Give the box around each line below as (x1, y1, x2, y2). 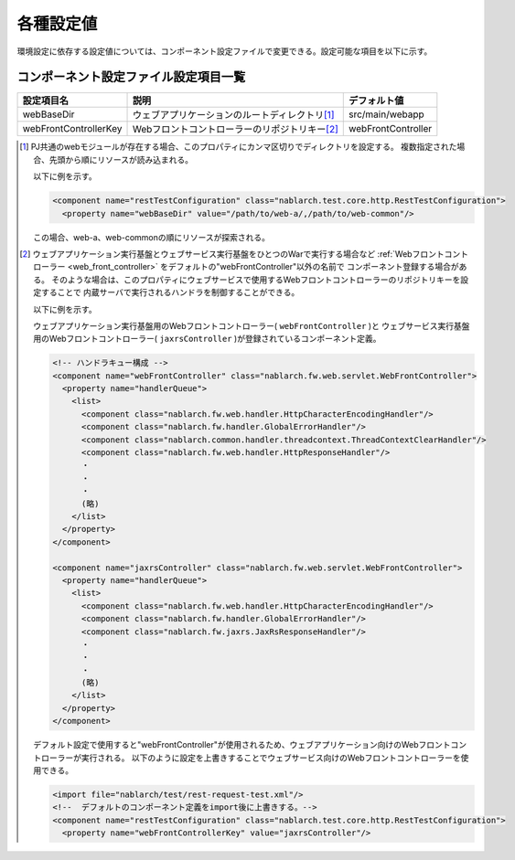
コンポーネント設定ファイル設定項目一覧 (16, 69, 246, 85)
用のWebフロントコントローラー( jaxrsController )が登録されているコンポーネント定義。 (33, 334, 381, 345)
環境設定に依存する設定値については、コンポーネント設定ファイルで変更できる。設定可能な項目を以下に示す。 (16, 46, 433, 57)
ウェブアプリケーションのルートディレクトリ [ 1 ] (132, 109, 335, 122)
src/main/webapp (348, 108, 424, 121)
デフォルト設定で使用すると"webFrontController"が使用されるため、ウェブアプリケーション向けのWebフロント (33, 739, 452, 750)
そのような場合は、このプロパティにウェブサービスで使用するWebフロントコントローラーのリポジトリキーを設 (51, 274, 469, 285)
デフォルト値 (348, 94, 404, 107)
